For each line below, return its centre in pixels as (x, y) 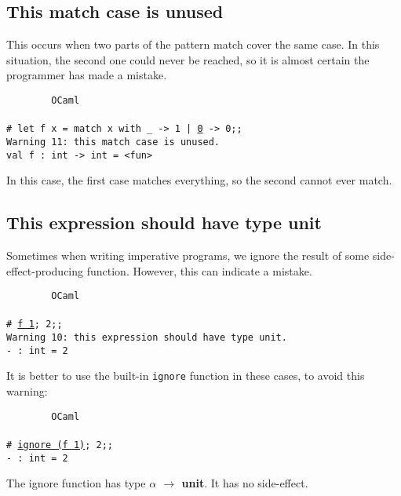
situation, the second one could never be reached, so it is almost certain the (188, 59)
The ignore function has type (76, 483)
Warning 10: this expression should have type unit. (147, 338)
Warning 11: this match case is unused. (113, 142)
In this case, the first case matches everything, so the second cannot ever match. (199, 180)
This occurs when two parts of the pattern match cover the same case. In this (193, 44)
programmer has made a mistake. (87, 75)
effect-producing (45, 270)
